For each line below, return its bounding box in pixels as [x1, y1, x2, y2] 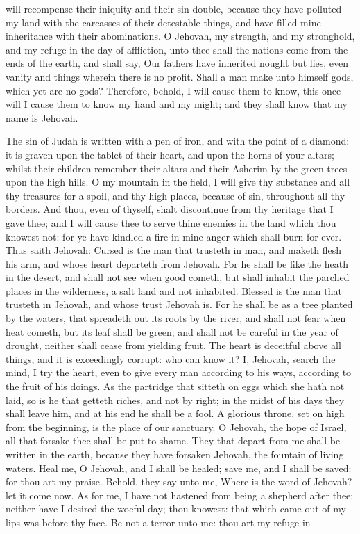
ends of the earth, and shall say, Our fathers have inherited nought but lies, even [6, 56, 349, 70]
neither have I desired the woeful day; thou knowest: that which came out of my [6, 501, 346, 516]
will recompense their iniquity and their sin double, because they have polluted [6, 1, 342, 15]
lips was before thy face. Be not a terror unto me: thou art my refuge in [6, 515, 311, 529]
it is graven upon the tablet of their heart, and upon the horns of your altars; [6, 147, 334, 161]
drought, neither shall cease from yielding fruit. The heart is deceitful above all [6, 338, 341, 353]
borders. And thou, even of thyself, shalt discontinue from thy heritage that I [6, 202, 334, 216]
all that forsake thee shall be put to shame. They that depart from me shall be [6, 433, 341, 448]
